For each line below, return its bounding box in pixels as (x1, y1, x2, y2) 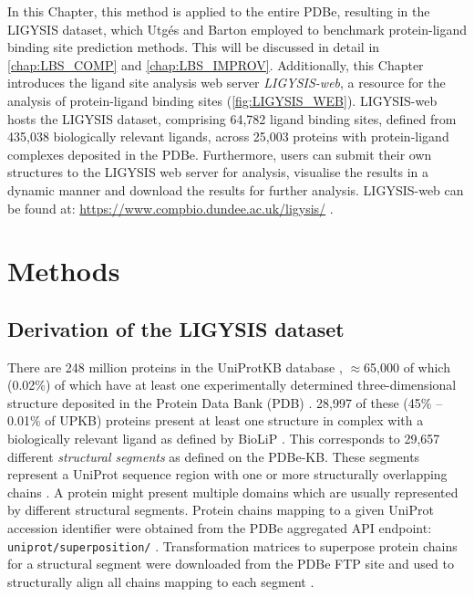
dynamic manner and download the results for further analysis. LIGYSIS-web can (7, 180, 464, 199)
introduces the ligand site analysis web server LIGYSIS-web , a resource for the (7, 73, 446, 92)
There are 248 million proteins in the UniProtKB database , (7, 357, 343, 376)
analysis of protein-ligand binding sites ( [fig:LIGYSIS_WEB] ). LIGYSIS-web (7, 90, 438, 110)
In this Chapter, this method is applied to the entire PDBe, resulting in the (7, 2, 430, 20)
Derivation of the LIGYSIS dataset (7, 314, 345, 342)
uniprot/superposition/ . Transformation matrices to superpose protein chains (7, 536, 458, 555)
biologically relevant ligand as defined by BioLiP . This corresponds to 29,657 (7, 429, 440, 448)
